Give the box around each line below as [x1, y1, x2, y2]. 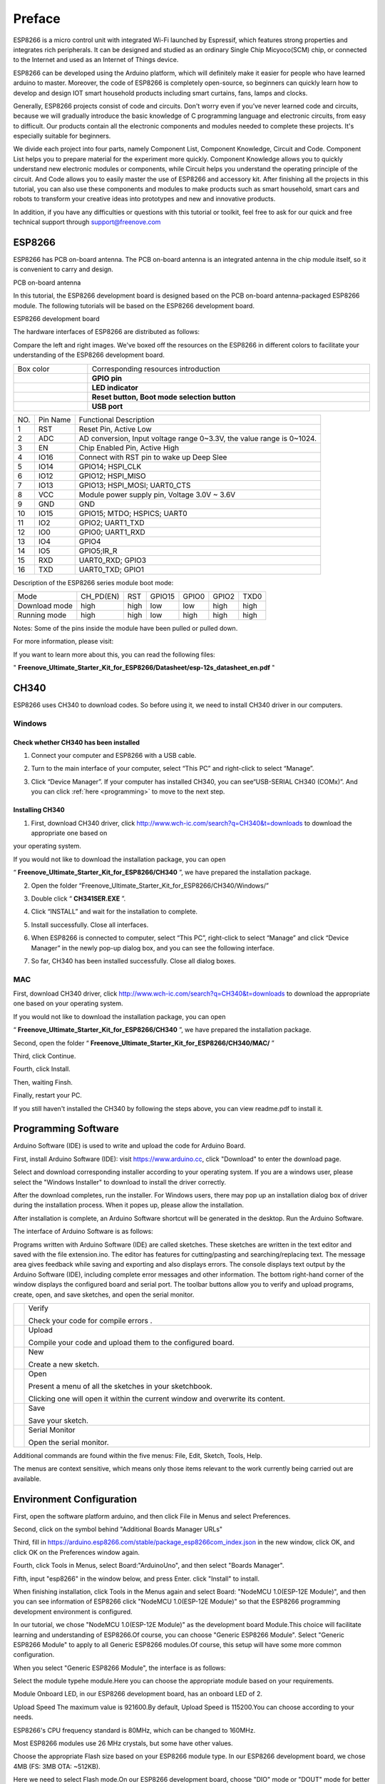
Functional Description [78, 415, 155, 425]
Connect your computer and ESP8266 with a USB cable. [31, 751, 197, 760]
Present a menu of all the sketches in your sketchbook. [28, 1381, 213, 1391]
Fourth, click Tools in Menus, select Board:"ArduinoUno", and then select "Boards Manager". [13, 1561, 284, 1570]
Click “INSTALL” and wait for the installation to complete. [31, 907, 198, 916]
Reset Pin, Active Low [78, 424, 153, 434]
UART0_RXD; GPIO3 [78, 555, 146, 565]
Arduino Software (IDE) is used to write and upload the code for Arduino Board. [13, 1142, 246, 1150]
